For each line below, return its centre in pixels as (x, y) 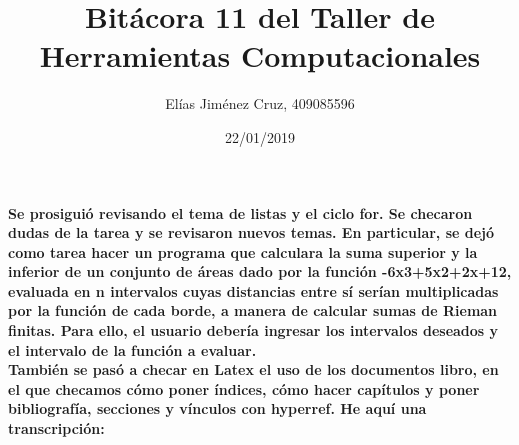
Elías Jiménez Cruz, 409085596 (260, 103)
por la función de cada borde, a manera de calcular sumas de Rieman (253, 310)
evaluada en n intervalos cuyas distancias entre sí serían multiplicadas (253, 290)
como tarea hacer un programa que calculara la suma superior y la (243, 251)
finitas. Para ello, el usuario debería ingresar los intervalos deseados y (253, 330)
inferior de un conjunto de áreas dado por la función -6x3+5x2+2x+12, (260, 271)
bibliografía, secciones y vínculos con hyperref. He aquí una (217, 408)
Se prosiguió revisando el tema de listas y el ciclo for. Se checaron (240, 212)
